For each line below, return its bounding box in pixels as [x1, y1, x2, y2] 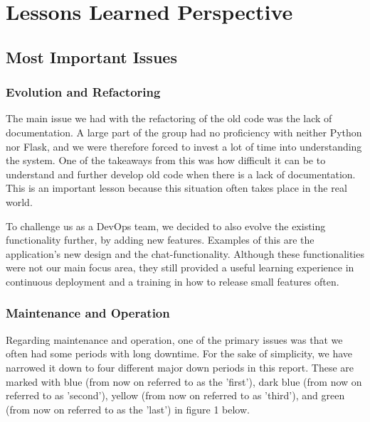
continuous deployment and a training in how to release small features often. [6, 274, 339, 288]
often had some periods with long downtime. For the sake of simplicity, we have [6, 346, 353, 361]
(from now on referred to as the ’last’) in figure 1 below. [6, 401, 250, 416]
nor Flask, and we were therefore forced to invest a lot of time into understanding [6, 139, 362, 153]
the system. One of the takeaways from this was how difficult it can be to [6, 153, 326, 168]
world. [6, 194, 33, 209]
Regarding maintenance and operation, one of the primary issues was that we [6, 332, 343, 347]
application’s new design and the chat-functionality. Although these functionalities [6, 246, 364, 261]
